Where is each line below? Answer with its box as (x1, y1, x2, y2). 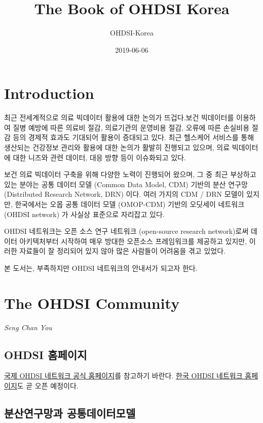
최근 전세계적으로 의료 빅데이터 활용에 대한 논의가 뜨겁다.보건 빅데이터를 (4, 112, 234, 123)
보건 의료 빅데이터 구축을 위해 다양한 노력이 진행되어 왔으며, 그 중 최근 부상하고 (4, 169, 256, 180)
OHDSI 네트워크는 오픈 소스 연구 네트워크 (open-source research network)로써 (4, 226, 249, 236)
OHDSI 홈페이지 (4, 346, 87, 362)
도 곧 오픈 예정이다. (17, 380, 79, 391)
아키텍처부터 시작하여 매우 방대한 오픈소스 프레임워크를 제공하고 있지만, (19, 235, 247, 246)
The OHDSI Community (4, 292, 180, 313)
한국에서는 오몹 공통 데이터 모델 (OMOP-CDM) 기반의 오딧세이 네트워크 (15, 199, 245, 209)
